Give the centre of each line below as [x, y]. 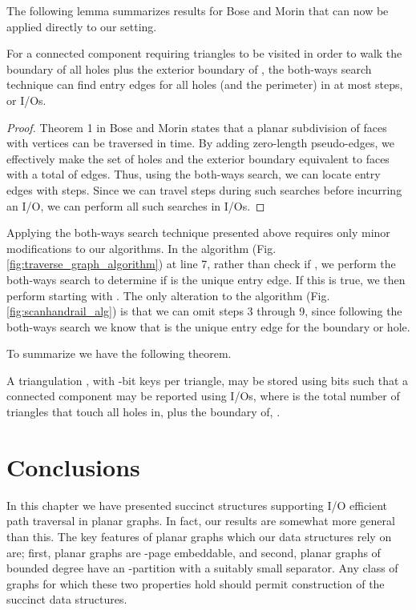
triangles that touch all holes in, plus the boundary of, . [143, 412]
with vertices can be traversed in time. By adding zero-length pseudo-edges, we [200, 143]
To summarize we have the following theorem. [119, 353]
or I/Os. [26, 100]
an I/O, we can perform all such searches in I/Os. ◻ [136, 205]
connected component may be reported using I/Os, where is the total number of [203, 396]
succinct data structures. [67, 599]
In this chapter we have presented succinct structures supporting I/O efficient [197, 505]
